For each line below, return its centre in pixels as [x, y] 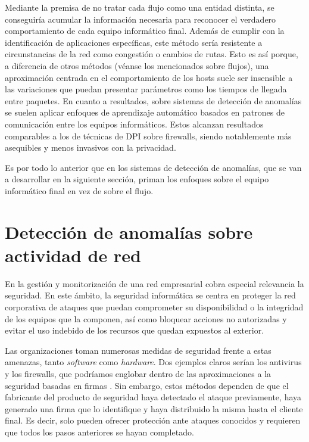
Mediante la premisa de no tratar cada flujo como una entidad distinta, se [140, 7]
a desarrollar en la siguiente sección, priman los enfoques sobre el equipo [137, 179]
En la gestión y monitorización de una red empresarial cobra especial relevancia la [154, 283]
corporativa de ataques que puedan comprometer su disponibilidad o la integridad [154, 307]
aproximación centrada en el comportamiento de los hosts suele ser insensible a [149, 77]
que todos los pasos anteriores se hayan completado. [99, 432]
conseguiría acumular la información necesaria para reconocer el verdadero [141, 19]
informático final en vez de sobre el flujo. [79, 190]
